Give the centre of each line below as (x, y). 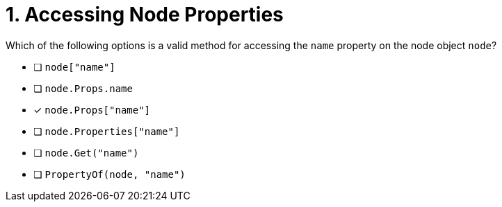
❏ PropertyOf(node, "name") (110, 174)
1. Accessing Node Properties (145, 15)
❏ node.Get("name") (86, 152)
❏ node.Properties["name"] (107, 131)
